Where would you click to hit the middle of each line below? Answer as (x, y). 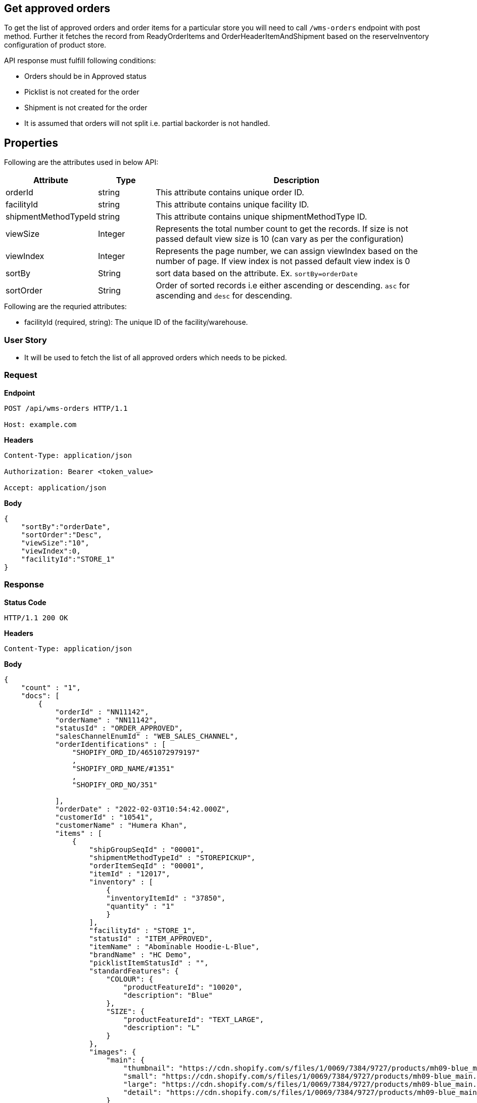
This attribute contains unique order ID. (230, 193)
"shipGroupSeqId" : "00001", (147, 849)
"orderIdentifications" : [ (111, 744)
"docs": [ (40, 695)
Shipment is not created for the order (86, 108)
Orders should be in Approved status (85, 76)
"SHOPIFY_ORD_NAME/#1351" (123, 768)
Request (21, 375)
